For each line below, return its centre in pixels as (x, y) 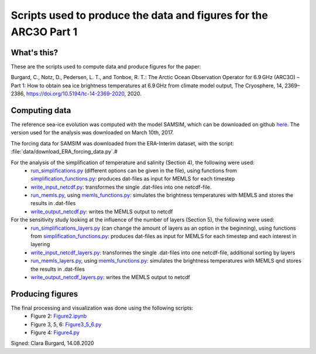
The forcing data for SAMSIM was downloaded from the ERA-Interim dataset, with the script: (122, 143)
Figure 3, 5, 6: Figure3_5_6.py (66, 324)
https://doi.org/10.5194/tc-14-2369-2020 (76, 94)
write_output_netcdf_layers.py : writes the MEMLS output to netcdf (110, 277)
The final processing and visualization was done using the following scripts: (102, 308)
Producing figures (44, 294)
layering (40, 244)
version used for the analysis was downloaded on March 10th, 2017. (92, 132)
